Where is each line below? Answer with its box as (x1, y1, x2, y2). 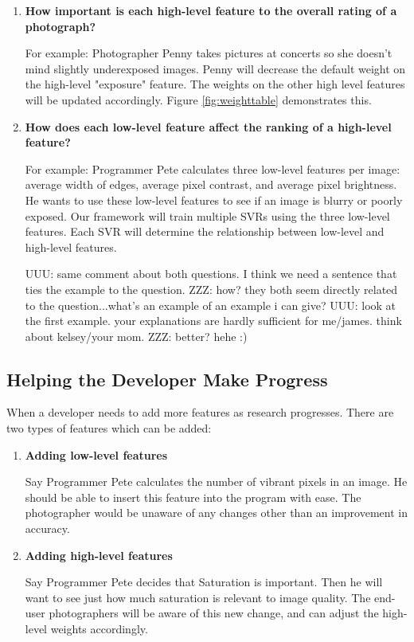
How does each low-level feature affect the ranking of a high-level (25, 118, 392, 135)
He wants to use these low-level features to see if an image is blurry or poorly (25, 191, 403, 208)
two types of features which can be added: (6, 420, 212, 436)
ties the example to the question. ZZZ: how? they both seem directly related (25, 280, 398, 297)
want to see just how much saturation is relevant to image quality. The (25, 589, 371, 605)
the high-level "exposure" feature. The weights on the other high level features (25, 76, 405, 92)
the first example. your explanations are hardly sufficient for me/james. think (25, 312, 402, 329)
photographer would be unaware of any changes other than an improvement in (25, 504, 408, 521)
